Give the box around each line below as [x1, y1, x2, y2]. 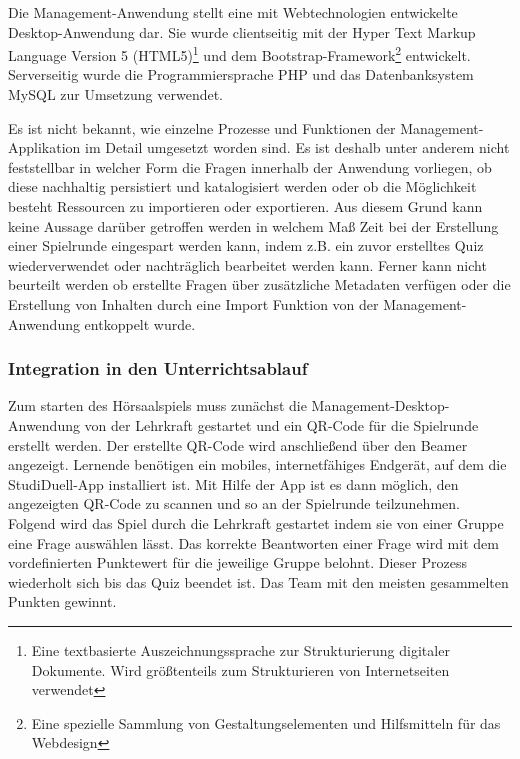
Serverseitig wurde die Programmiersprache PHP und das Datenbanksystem [8, 64, 474, 85]
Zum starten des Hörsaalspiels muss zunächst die [8, 395, 307, 416]
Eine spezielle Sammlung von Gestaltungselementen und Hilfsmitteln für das [31, 712, 501, 733]
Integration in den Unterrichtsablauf [8, 356, 308, 381]
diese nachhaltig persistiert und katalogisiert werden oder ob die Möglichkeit [8, 176, 477, 197]
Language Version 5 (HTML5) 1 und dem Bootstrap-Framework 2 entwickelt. [8, 42, 471, 65]
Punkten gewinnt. [8, 591, 117, 612]
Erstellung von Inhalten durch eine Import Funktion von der [8, 293, 379, 314]
